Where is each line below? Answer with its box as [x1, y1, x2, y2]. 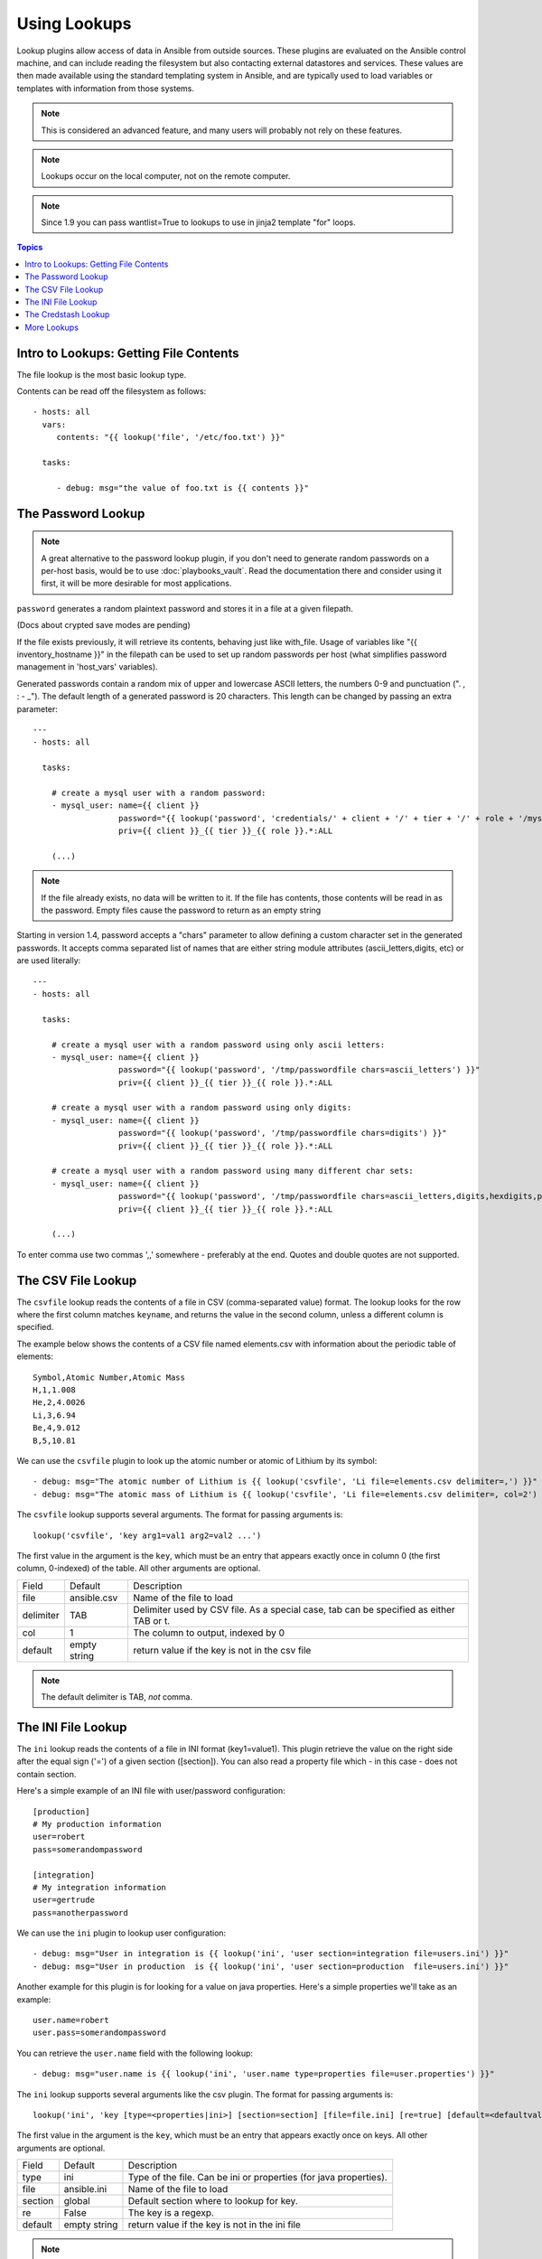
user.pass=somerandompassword [33, 2028, 167, 2038]
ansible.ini [63, 2183, 107, 2196]
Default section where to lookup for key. [127, 2195, 298, 2207]
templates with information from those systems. [16, 82, 194, 94]
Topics [16, 242, 43, 253]
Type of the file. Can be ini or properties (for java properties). [127, 2171, 388, 2184]
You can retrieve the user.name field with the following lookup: [16, 2048, 253, 2058]
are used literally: [16, 955, 81, 966]
